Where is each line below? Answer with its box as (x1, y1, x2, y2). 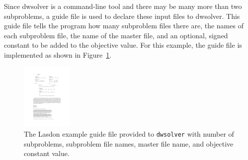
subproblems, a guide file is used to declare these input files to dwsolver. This (4, 10, 240, 21)
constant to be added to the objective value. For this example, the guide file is (4, 40, 242, 50)
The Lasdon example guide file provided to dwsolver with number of (24, 128, 234, 139)
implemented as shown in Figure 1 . (4, 49, 112, 60)
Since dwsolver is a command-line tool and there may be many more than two (4, 1, 242, 11)
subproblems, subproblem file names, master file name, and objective (24, 138, 234, 149)
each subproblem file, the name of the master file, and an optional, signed (4, 30, 228, 40)
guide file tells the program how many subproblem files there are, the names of (4, 20, 244, 31)
